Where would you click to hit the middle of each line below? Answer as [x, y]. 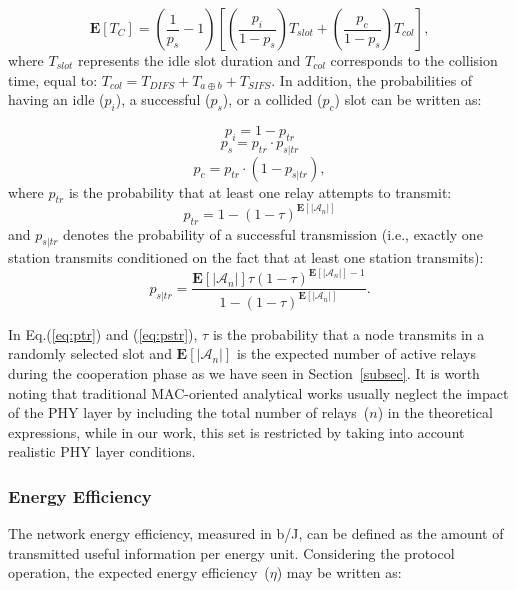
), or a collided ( [272, 99]
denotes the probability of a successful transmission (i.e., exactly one [273, 233]
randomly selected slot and [90, 353]
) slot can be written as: [408, 99]
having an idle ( [56, 99]
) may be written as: [339, 572]
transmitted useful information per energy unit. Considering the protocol [231, 552]
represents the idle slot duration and [189, 60]
